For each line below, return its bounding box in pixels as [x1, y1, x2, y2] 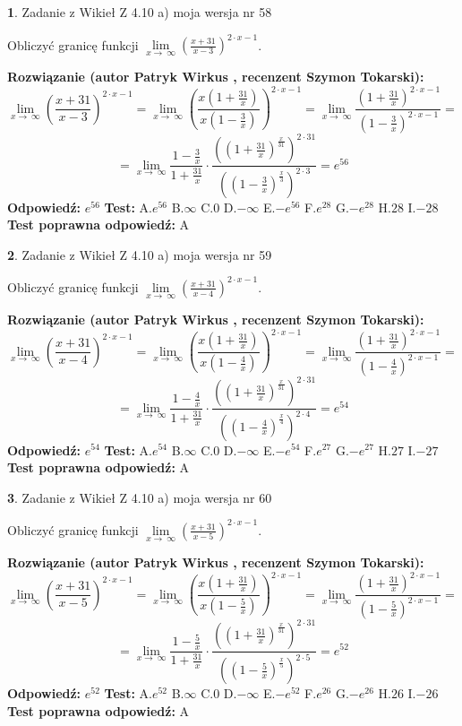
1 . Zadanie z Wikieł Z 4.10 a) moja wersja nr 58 [7, 3, 272, 21]
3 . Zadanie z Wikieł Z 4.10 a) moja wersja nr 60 [7, 488, 272, 506]
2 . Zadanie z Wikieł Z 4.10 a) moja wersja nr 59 [7, 245, 272, 264]
